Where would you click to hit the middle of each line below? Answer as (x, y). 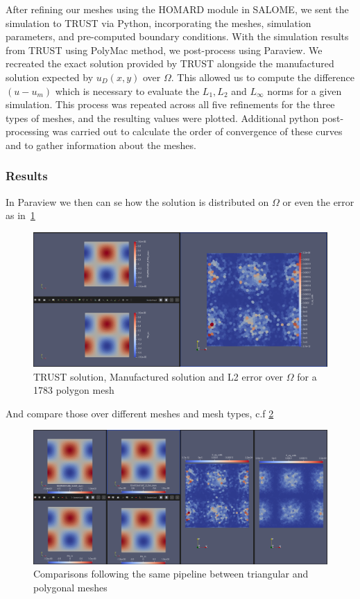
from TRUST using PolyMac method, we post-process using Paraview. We (164, 50)
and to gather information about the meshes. (101, 145)
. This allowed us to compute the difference (263, 77)
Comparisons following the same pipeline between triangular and (171, 574)
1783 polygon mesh (74, 390)
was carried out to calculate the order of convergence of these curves (197, 131)
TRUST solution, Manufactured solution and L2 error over (158, 376)
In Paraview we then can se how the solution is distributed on (137, 201)
